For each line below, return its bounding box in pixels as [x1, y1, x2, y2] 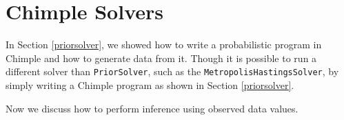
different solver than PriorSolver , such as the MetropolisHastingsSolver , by [6, 64, 339, 79]
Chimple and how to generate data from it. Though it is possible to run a [6, 50, 317, 65]
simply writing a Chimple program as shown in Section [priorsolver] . [6, 77, 294, 92]
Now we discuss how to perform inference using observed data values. [6, 101, 299, 115]
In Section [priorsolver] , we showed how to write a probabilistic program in [6, 37, 322, 52]
